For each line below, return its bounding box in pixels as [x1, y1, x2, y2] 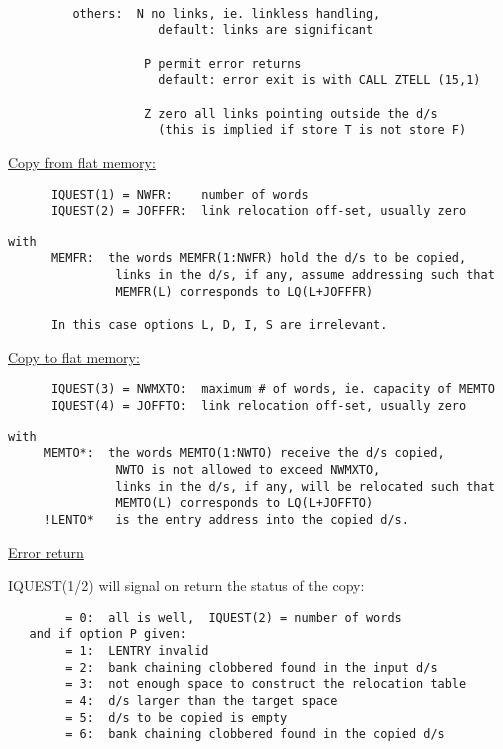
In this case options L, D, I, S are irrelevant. [50, 318, 388, 333]
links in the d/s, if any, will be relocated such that [115, 479, 495, 494]
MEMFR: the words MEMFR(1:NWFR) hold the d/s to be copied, [50, 251, 467, 266]
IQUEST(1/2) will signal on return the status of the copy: [8, 575, 365, 596]
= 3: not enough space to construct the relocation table [65, 677, 467, 692]
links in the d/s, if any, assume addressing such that [115, 268, 495, 283]
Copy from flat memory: [8, 151, 156, 172]
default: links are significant [158, 23, 374, 38]
